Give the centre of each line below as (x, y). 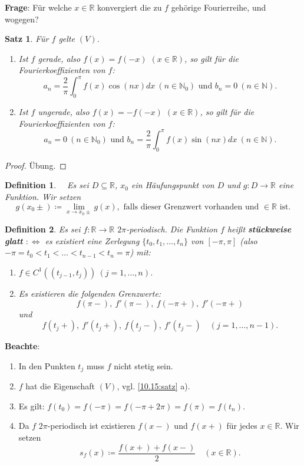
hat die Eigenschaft (60, 386)
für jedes (242, 426)
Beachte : (22, 346)
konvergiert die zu (130, 7)
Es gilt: (32, 406)
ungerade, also (64, 112)
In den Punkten (47, 365)
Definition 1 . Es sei (47, 185)
